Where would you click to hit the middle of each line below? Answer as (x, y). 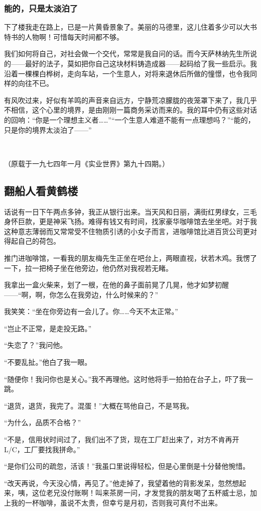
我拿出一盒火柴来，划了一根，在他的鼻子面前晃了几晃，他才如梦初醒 (116, 285)
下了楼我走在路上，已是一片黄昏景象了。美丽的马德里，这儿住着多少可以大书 (130, 27)
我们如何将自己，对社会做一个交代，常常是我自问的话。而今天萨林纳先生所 (127, 54)
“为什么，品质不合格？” (43, 422)
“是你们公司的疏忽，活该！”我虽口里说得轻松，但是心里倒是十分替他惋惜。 (127, 466)
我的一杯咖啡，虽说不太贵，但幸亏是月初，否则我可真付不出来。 (116, 503)
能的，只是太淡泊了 (41, 8)
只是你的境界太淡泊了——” (48, 129)
